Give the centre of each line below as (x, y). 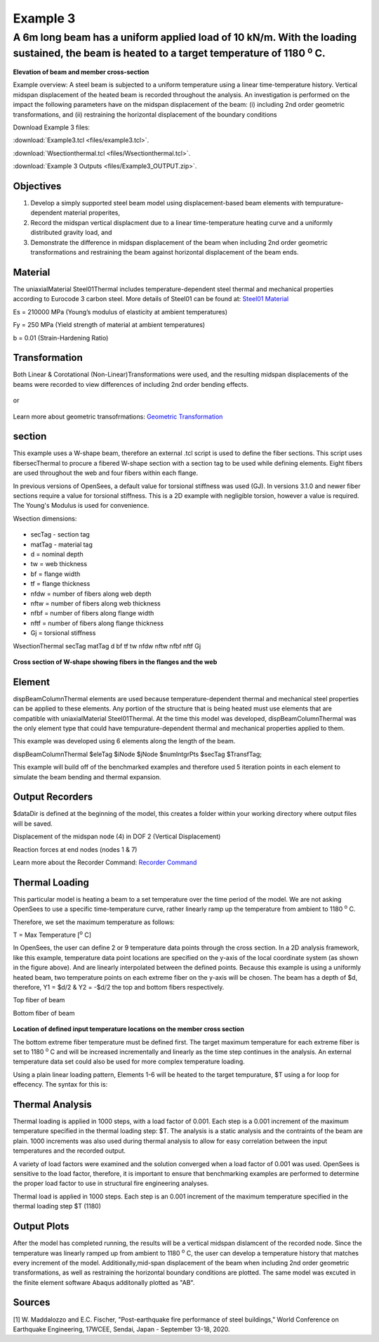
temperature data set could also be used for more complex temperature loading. (129, 1061)
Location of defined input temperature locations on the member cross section (129, 1029)
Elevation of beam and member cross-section (81, 72)
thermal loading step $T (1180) (57, 1206)
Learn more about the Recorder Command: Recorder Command (105, 862)
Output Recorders (53, 797)
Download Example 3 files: (52, 127)
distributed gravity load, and (71, 233)
